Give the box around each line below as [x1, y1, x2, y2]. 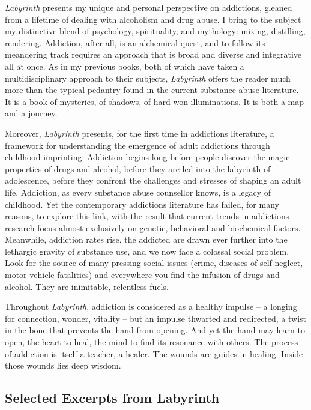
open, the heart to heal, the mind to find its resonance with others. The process [5, 336, 298, 348]
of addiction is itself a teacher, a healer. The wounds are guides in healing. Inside [5, 347, 303, 360]
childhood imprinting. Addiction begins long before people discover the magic [5, 151, 290, 163]
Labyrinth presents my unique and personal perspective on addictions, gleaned [5, 1, 292, 13]
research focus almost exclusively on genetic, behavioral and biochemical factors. [5, 221, 301, 234]
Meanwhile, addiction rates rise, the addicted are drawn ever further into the [5, 233, 288, 246]
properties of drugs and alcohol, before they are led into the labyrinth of [5, 162, 271, 175]
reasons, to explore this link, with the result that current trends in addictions [5, 210, 289, 222]
